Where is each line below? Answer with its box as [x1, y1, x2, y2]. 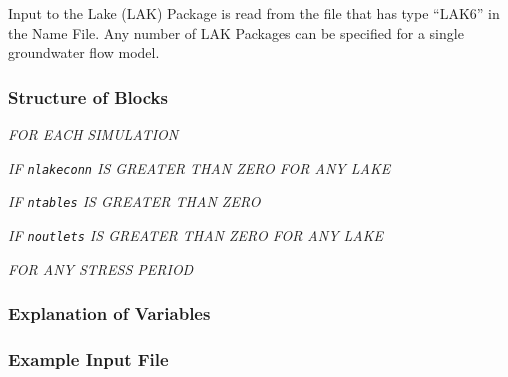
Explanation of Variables [8, 301, 211, 326]
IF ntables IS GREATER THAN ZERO [8, 191, 261, 212]
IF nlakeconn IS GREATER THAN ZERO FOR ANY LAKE [8, 157, 391, 178]
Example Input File [8, 346, 169, 371]
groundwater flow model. [8, 42, 160, 63]
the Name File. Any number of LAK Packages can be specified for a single [8, 22, 464, 43]
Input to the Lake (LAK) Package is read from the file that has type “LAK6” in [8, 3, 500, 23]
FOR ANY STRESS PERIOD [8, 258, 194, 279]
